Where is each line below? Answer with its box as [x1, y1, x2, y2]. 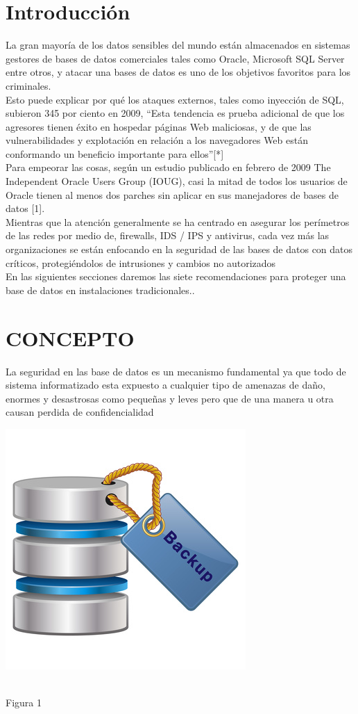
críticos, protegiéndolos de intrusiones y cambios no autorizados [6, 255, 276, 270]
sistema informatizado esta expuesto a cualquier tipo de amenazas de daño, [6, 378, 325, 392]
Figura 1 [6, 695, 42, 710]
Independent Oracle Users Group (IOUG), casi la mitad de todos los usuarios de [6, 174, 348, 188]
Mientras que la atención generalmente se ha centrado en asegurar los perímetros [6, 214, 350, 229]
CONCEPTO [6, 323, 135, 352]
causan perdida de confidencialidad [6, 405, 154, 419]
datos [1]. [6, 201, 45, 216]
